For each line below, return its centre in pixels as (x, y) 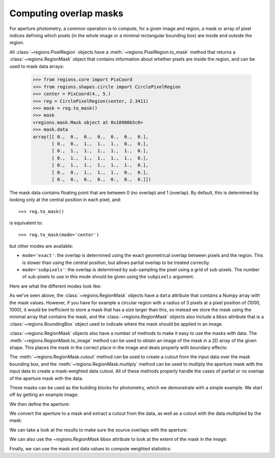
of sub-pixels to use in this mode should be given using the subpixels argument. (108, 277)
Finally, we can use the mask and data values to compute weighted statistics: (90, 448)
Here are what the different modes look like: (56, 286)
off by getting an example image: (44, 395)
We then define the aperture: (40, 404)
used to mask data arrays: (37, 66)
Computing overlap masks (66, 13)
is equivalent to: (26, 223)
